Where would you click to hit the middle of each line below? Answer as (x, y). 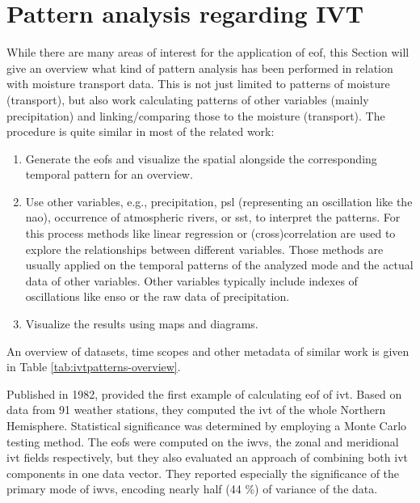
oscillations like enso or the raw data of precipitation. (157, 296)
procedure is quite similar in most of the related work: (141, 131)
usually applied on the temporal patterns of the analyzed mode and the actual (219, 265)
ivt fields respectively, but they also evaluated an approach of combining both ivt (207, 457)
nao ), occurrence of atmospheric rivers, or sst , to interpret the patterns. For (213, 217)
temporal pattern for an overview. (109, 174)
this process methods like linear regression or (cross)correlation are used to (210, 233)
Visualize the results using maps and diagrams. (142, 324)
